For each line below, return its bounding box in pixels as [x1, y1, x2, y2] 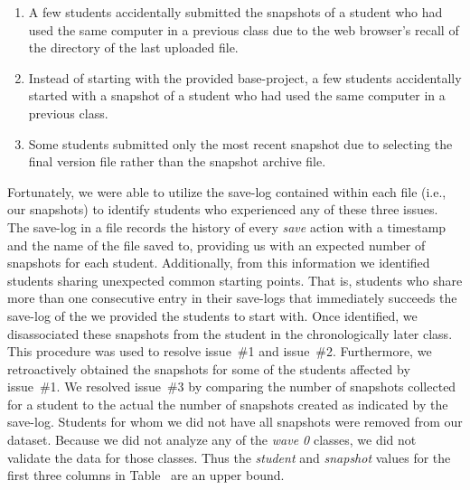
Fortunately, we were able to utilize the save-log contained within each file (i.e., [7, 182, 446, 201]
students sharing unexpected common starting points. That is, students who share [7, 270, 463, 289]
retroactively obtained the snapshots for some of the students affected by [7, 359, 410, 378]
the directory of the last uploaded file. [28, 38, 239, 57]
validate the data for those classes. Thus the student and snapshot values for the [7, 448, 451, 466]
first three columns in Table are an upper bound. [7, 466, 285, 485]
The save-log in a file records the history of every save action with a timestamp [7, 217, 446, 236]
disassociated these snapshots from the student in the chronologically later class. [7, 324, 453, 343]
